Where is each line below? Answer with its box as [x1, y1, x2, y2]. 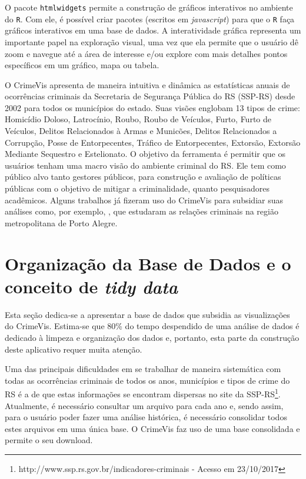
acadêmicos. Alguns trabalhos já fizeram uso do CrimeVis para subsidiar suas [5, 193, 283, 206]
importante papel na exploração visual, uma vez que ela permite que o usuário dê [5, 35, 298, 48]
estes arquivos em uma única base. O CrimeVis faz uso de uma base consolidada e [5, 422, 300, 434]
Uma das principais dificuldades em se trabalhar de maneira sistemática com [5, 363, 281, 375]
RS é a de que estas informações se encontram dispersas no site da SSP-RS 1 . [5, 386, 281, 400]
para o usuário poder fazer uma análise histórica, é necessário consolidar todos [5, 411, 287, 423]
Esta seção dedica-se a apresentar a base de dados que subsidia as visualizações [5, 308, 290, 320]
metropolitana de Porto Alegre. [5, 216, 118, 229]
